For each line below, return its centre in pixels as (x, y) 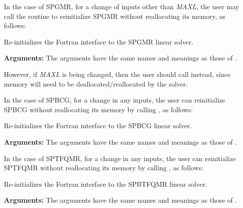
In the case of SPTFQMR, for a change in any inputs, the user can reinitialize (120, 158)
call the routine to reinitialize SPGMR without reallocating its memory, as (115, 16)
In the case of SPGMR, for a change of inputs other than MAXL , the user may (121, 6)
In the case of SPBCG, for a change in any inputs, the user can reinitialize (115, 100)
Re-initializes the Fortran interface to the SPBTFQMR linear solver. (106, 184)
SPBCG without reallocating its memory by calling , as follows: (98, 109)
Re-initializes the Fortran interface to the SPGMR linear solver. (99, 41)
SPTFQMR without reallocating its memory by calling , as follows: (104, 168)
